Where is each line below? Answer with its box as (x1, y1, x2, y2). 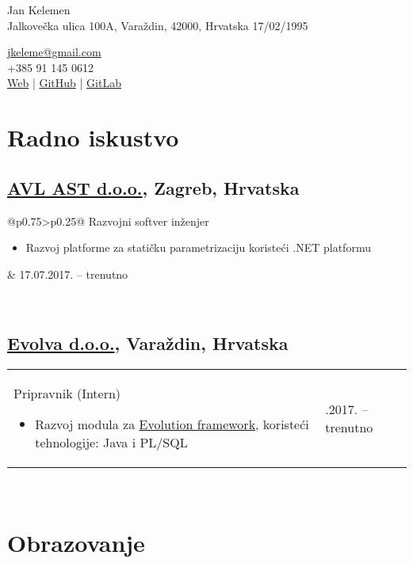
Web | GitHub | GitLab (7, 74, 121, 91)
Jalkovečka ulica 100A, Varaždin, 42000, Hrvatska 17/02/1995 (7, 17, 308, 33)
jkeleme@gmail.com (7, 44, 101, 60)
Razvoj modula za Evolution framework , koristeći (35, 415, 309, 434)
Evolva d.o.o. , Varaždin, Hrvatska (7, 331, 289, 356)
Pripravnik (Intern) (13, 384, 121, 403)
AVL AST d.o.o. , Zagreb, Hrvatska (7, 175, 300, 200)
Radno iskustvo (7, 121, 179, 154)
